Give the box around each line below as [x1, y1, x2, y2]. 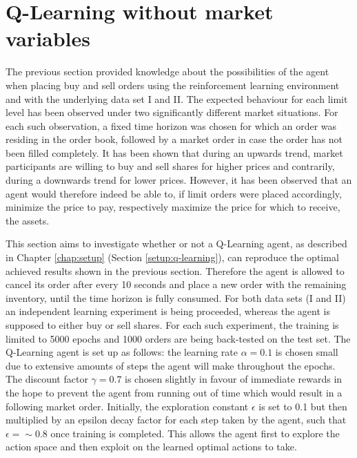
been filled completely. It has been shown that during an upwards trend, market [6, 145, 343, 160]
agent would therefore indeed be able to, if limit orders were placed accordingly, [6, 186, 342, 200]
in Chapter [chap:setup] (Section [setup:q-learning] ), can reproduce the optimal [6, 250, 339, 265]
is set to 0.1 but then [258, 399, 347, 413]
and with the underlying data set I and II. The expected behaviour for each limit [6, 91, 348, 106]
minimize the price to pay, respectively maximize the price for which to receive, [6, 200, 340, 214]
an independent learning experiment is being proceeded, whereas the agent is [6, 304, 330, 318]
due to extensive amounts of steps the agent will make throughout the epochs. [6, 358, 336, 372]
